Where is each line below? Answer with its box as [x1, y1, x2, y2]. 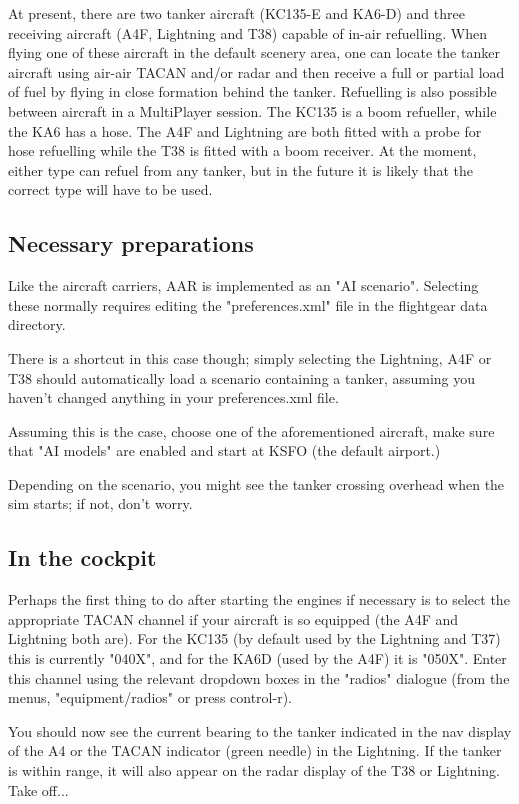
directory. [8, 314, 66, 335]
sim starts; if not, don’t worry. [8, 493, 193, 514]
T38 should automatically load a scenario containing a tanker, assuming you [8, 367, 476, 388]
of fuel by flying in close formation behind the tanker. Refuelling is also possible [8, 81, 497, 102]
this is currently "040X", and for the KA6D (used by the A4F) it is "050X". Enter [8, 648, 507, 669]
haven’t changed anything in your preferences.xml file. [8, 387, 339, 408]
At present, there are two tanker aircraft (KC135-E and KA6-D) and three [8, 3, 465, 23]
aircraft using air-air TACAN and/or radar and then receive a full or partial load [8, 61, 505, 82]
